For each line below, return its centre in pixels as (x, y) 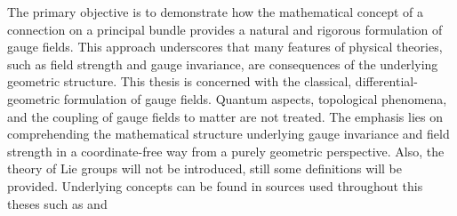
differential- (386, 81)
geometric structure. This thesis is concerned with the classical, (180, 81)
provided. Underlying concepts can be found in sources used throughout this (215, 185)
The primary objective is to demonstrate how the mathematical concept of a (216, 12)
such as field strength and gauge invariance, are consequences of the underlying (223, 64)
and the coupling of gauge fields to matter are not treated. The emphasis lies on (225, 116)
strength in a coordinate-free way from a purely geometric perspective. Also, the (226, 151)
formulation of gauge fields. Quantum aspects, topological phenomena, (255, 98)
